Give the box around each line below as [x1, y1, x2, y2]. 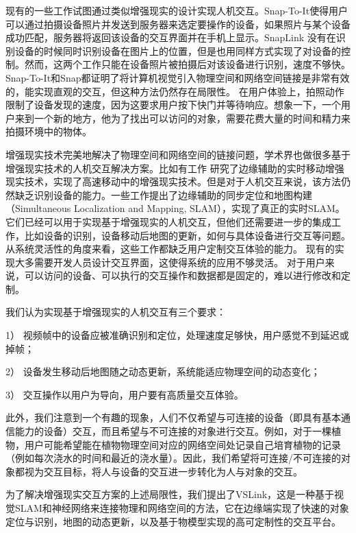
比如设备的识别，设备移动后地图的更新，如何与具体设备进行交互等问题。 [24, 228, 351, 242]
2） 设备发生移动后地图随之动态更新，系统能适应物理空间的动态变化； [5, 364, 320, 379]
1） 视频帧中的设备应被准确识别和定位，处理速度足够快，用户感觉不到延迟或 [5, 328, 349, 342]
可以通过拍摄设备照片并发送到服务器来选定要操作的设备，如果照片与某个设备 [5, 16, 351, 31]
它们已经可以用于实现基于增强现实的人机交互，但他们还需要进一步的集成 [5, 214, 331, 228]
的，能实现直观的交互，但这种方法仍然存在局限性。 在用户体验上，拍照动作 [5, 84, 344, 98]
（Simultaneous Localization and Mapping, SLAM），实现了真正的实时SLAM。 [5, 201, 345, 215]
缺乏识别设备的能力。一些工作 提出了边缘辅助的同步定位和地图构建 [14, 187, 312, 202]
